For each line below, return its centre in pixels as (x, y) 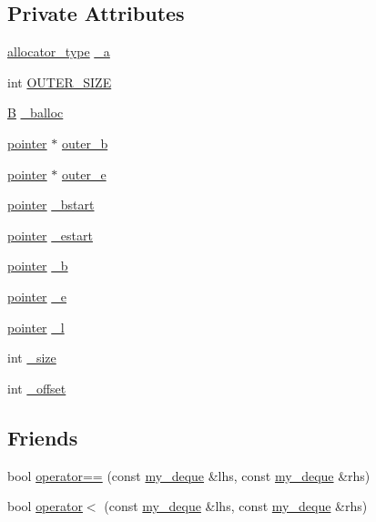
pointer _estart (50, 235)
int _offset (37, 388)
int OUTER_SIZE (60, 82)
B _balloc (36, 113)
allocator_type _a (59, 51)
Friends (43, 437)
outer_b (85, 143)
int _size (32, 358)
